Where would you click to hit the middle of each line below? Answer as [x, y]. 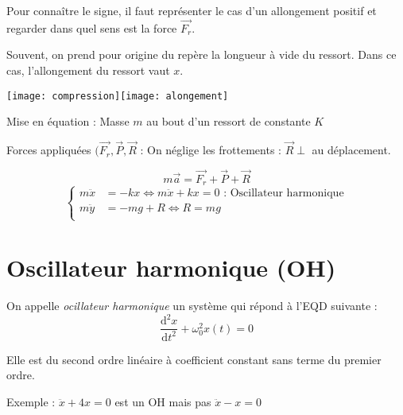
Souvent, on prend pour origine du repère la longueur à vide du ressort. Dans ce [201, 54]
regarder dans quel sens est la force [92, 27]
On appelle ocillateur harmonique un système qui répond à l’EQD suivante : [192, 306]
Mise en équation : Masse [68, 121]
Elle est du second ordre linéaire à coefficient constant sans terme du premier [194, 359]
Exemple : [31, 401]
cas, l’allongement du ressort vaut [88, 70]
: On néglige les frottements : [211, 150]
